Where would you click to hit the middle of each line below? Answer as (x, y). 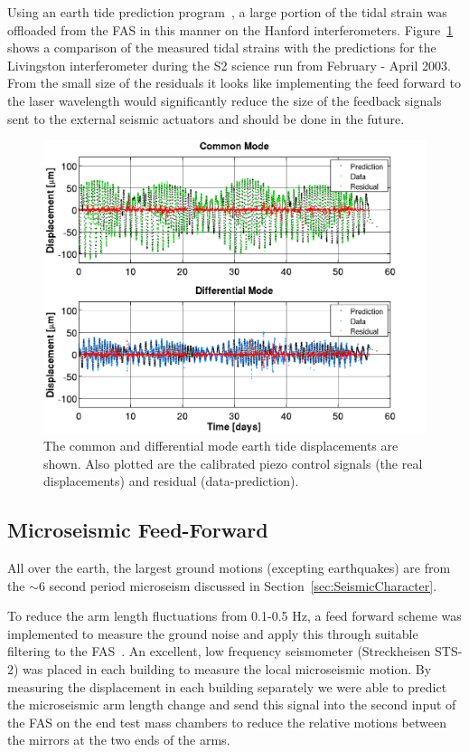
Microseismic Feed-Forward (138, 530)
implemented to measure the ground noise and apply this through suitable (213, 633)
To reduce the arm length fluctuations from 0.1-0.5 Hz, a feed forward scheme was (234, 616)
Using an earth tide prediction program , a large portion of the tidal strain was (227, 12)
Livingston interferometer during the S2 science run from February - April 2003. (229, 65)
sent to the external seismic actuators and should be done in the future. (206, 118)
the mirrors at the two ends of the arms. (119, 740)
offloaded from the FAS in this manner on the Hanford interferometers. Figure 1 (230, 29)
